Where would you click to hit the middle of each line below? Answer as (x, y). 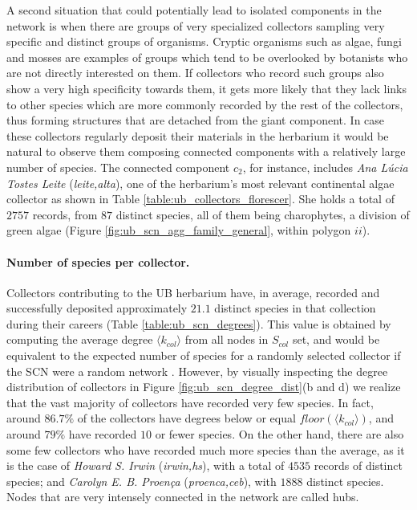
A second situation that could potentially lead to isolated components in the (194, 10)
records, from (65, 214)
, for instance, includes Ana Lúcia (325, 167)
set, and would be (336, 339)
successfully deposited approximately (97, 308)
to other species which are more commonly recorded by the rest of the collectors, (205, 104)
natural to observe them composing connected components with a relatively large (206, 151)
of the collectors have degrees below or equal (186, 418)
